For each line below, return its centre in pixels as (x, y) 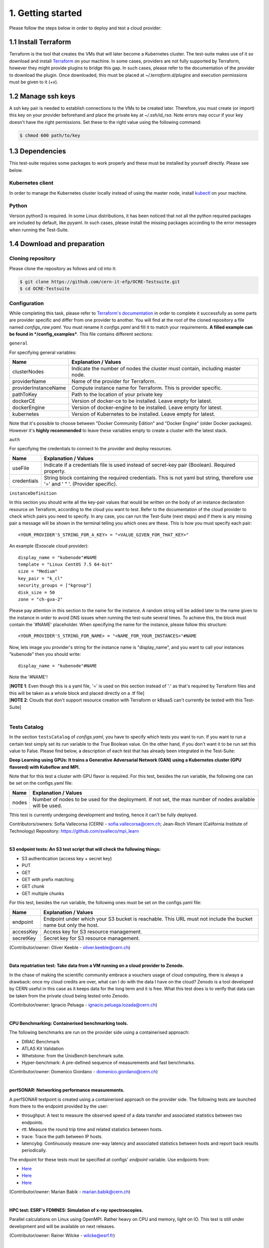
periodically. (34, 1150)
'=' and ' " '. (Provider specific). (81, 484)
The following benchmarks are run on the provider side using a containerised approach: (99, 1032)
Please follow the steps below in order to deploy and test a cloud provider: (85, 28)
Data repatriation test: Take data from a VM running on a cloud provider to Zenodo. (97, 965)
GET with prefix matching (48, 879)
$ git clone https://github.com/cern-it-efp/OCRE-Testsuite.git (100, 282)
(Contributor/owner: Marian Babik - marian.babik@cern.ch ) (70, 1192)
